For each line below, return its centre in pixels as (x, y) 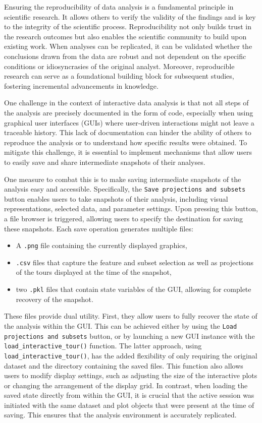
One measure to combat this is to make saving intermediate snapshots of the (123, 179)
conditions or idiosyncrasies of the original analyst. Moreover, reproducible (119, 66)
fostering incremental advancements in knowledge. (81, 85)
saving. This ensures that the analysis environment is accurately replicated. (120, 415)
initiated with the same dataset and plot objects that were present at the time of (129, 405)
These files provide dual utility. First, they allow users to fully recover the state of (131, 316)
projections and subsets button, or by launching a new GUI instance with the (129, 336)
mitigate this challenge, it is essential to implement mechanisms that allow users (128, 152)
